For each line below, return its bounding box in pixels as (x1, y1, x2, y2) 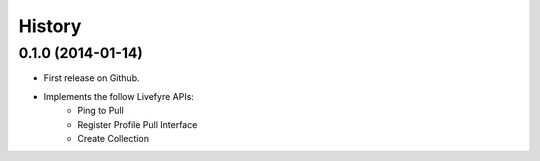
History (18, 15, 82, 37)
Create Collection (77, 132, 150, 144)
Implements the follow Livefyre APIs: (43, 90, 195, 102)
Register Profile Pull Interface (77, 118, 198, 130)
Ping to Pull (77, 105, 124, 117)
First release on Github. (43, 72, 140, 84)
